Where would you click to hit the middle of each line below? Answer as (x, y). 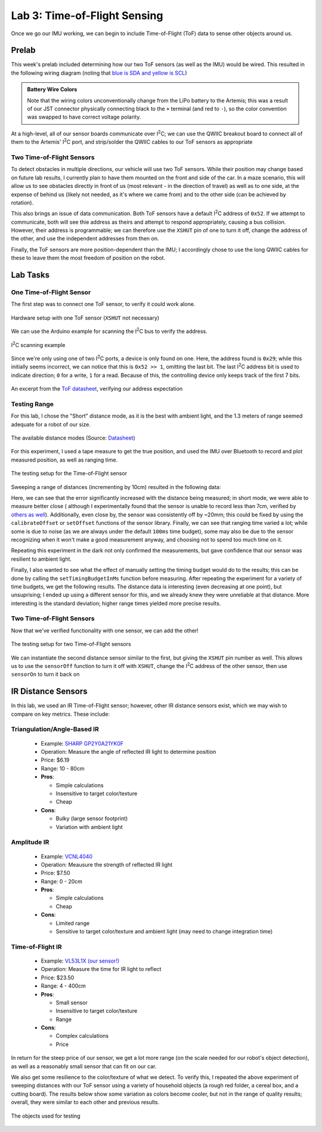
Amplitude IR (30, 842)
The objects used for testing (46, 1116)
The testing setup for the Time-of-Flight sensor (69, 474)
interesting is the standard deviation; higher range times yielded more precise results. (116, 603)
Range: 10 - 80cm (63, 768)
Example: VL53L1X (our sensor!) (80, 961)
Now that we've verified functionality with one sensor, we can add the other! (105, 630)
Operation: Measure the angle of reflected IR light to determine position (129, 752)
